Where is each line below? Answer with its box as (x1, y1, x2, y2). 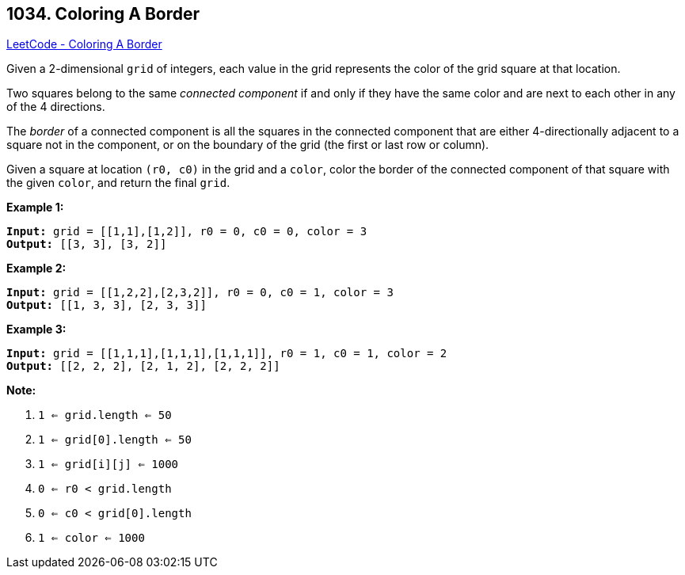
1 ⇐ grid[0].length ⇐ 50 (38, 433, 192, 447)
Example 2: (6, 261, 67, 276)
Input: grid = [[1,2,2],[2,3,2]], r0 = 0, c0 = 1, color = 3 (6, 286, 394, 299)
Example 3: (6, 322, 67, 337)
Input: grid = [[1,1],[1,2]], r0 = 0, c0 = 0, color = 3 (6, 225, 367, 238)
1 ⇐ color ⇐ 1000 (38, 531, 145, 545)
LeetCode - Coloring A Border (6, 37, 162, 51)
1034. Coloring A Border (6, 4, 200, 24)
